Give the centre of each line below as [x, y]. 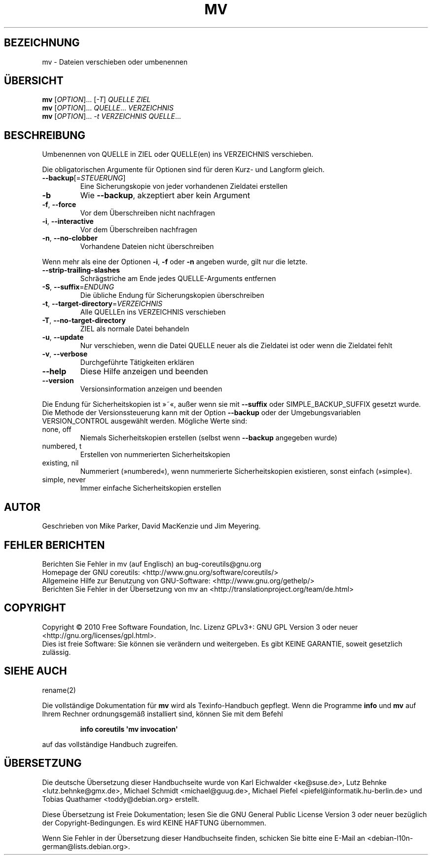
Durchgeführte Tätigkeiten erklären [137, 362]
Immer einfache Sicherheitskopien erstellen [151, 488]
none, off [57, 429]
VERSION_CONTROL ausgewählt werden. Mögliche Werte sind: [145, 421]
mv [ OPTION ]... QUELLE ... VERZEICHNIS [108, 108]
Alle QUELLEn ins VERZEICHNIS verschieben [153, 312]
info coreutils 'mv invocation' [129, 729]
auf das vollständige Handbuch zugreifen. [110, 744]
